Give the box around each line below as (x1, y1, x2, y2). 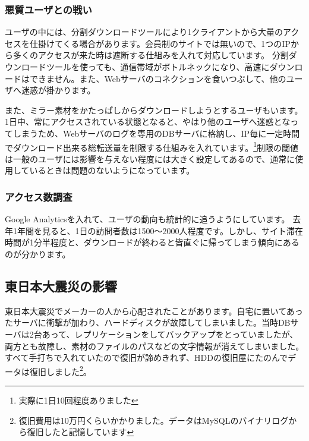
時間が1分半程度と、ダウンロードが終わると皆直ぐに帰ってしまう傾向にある (5, 236, 299, 248)
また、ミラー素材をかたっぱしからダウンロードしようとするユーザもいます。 (5, 103, 303, 116)
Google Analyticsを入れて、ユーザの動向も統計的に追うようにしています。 (5, 213, 290, 225)
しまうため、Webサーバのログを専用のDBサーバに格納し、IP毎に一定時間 (12, 127, 300, 139)
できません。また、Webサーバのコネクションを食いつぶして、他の (29, 72, 286, 84)
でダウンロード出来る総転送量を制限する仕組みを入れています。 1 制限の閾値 (5, 139, 299, 153)
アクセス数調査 (5, 189, 72, 204)
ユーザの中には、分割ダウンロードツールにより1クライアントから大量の (5, 26, 283, 38)
